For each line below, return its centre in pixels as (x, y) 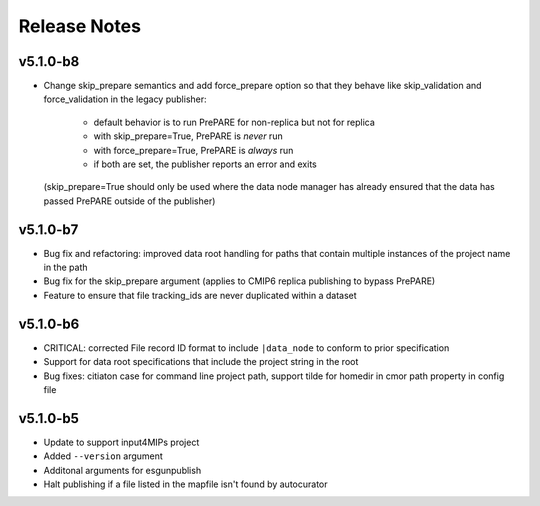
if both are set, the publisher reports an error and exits (205, 164)
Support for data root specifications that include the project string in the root (201, 362)
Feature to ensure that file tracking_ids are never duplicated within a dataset (200, 295)
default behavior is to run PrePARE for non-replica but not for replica (234, 122)
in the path (65, 267)
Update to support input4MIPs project (121, 442)
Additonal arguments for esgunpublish (122, 470)
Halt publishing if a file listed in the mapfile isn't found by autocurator (186, 484)
